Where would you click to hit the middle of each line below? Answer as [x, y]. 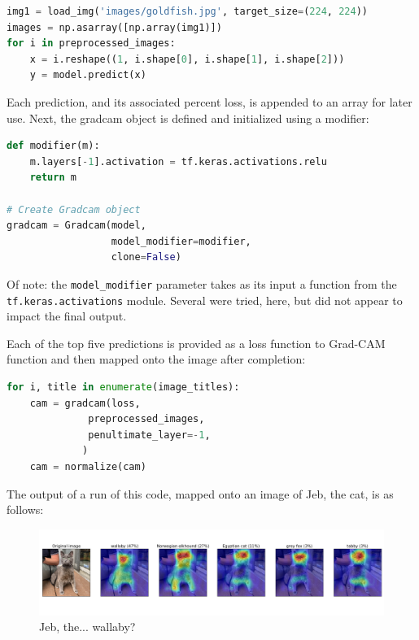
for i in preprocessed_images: [91, 44]
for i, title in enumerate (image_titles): [123, 387]
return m [53, 178]
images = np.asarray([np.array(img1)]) [114, 27]
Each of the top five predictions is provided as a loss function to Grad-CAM [196, 343]
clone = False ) [146, 257]
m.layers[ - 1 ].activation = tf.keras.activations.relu [178, 161]
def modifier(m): [53, 146]
